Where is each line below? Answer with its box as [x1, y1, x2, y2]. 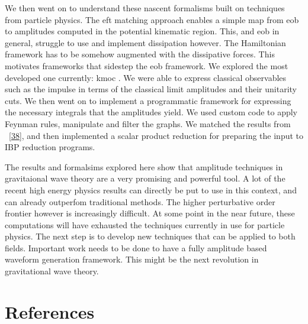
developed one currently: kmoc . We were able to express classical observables [5, 71, 287, 83]
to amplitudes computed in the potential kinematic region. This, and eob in [5, 25, 280, 37]
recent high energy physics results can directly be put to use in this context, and [5, 183, 297, 196]
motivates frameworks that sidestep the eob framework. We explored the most [5, 59, 288, 72]
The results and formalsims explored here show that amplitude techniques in [5, 160, 283, 173]
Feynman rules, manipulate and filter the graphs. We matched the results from [5, 117, 291, 129]
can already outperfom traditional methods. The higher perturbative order [5, 195, 275, 208]
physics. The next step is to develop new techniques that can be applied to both [5, 230, 296, 242]
